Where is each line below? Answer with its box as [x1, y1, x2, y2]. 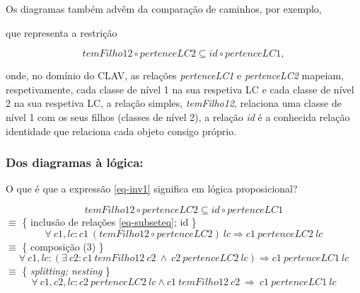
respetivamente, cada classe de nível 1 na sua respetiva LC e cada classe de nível [6, 81, 354, 96]
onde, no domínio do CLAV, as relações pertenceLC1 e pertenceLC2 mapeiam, [6, 68, 344, 83]
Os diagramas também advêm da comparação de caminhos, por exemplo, [6, 1, 322, 16]
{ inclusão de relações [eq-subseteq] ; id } [22, 214, 197, 229]
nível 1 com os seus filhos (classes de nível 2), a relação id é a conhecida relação [6, 109, 350, 124]
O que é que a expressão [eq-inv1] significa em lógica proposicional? [6, 181, 298, 196]
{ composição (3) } [22, 239, 104, 253]
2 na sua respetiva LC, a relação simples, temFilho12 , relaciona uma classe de [6, 96, 342, 110]
